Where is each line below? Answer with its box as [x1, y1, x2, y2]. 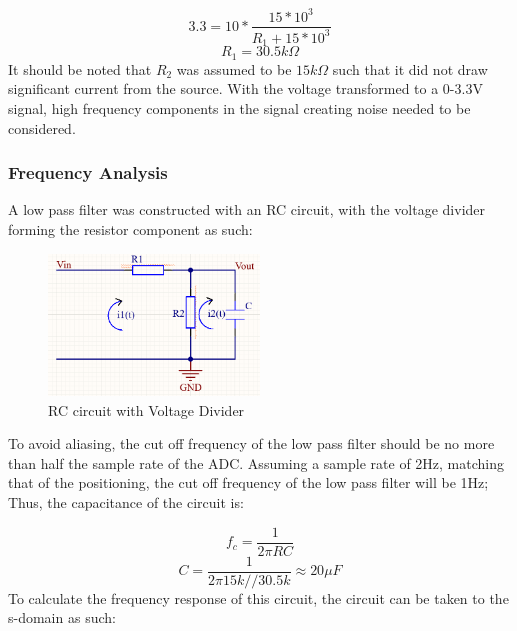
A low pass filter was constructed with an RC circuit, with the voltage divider [8, 199, 486, 220]
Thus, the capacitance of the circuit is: [8, 492, 244, 513]
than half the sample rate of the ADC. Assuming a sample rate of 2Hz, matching [8, 452, 504, 473]
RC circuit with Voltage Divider [48, 399, 245, 420]
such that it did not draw [332, 58, 488, 79]
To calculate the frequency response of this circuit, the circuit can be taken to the [8, 587, 509, 608]
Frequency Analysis [8, 160, 168, 185]
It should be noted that [8, 58, 152, 79]
